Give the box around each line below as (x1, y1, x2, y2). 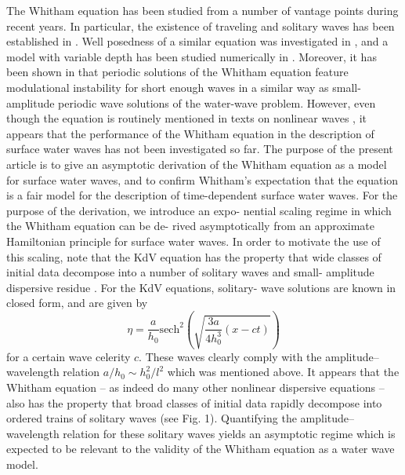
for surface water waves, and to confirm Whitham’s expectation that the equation (6, 171, 399, 188)
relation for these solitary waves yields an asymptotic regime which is (63, 425, 396, 441)
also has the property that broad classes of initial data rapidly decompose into (6, 394, 382, 411)
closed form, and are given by (6, 294, 148, 311)
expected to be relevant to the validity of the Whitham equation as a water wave (6, 440, 395, 457)
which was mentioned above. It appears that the (167, 364, 400, 380)
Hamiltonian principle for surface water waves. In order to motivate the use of (6, 232, 381, 249)
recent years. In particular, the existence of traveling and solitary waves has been (6, 17, 395, 34)
